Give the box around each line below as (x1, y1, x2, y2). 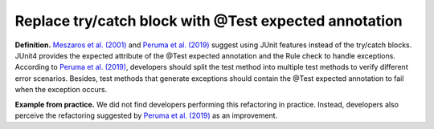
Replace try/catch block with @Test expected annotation (14, 12, 403, 30)
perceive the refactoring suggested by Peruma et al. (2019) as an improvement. (14, 111, 278, 120)
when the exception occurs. (14, 85, 108, 95)
